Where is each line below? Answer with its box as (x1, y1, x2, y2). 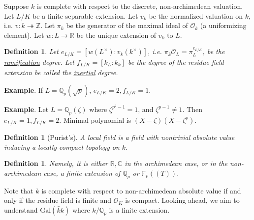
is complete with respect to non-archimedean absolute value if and (41, 185, 241, 195)
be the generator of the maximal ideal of (66, 20, 188, 30)
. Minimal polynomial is (59, 114, 131, 125)
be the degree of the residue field (128, 56, 224, 67)
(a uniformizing (200, 20, 247, 30)
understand (4, 204, 38, 215)
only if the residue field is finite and (4, 195, 111, 205)
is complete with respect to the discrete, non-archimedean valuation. (36, 1, 243, 11)
